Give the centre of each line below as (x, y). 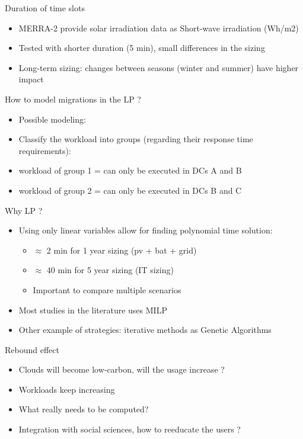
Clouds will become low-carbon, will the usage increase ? (122, 369)
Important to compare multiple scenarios (107, 289)
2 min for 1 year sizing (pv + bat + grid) (122, 250)
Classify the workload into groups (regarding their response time (136, 139)
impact (31, 79)
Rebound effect (32, 349)
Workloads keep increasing (67, 389)
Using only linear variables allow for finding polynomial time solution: (146, 230)
